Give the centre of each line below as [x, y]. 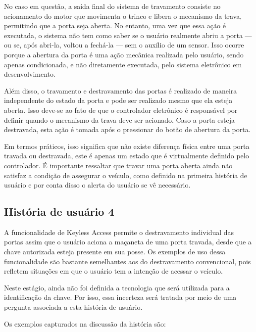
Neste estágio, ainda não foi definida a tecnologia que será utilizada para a [117, 287]
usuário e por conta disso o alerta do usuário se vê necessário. [97, 185]
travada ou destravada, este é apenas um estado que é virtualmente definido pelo [127, 156]
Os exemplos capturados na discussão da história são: [85, 323]
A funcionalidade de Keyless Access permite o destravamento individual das [119, 232]
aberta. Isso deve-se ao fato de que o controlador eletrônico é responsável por [121, 110]
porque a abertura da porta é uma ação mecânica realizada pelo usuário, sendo [124, 54]
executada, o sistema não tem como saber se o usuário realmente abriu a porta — [128, 35]
